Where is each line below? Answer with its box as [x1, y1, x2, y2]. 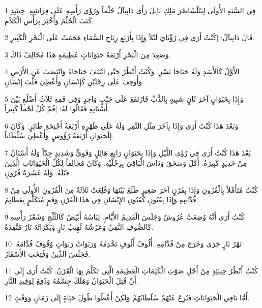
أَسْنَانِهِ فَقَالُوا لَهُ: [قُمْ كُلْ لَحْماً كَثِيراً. [5, 103, 110, 114]
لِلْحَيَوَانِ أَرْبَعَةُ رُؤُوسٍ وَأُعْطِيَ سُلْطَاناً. [5, 130, 114, 141]
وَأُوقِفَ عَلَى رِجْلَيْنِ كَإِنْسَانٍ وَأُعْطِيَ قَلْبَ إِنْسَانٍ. [5, 76, 144, 86]
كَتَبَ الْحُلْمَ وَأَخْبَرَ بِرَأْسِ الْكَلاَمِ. [5, 15, 94, 25]
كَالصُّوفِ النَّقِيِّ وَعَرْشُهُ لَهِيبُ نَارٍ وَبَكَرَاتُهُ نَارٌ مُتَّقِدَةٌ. [5, 221, 154, 232]
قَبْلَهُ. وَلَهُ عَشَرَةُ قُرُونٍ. [5, 167, 71, 178]
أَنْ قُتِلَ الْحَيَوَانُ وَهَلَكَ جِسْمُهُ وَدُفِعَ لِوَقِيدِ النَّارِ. [5, 275, 138, 286]
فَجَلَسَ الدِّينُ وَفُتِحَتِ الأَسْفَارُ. [5, 248, 91, 259]
